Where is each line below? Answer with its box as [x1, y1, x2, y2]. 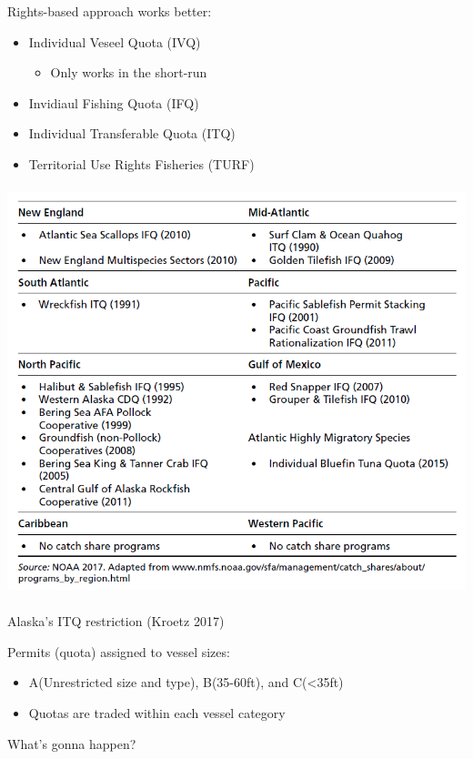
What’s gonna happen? [7, 734, 136, 753]
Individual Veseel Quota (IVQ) [28, 32, 201, 51]
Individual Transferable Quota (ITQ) [28, 124, 236, 143]
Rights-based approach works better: [7, 2, 212, 20]
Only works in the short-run [50, 63, 207, 82]
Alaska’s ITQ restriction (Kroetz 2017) [7, 612, 225, 631]
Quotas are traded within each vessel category [28, 703, 286, 722]
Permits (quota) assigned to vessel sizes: [7, 642, 230, 661]
